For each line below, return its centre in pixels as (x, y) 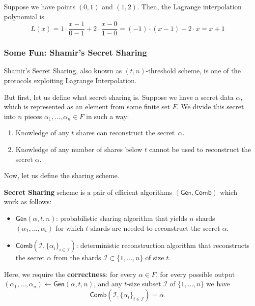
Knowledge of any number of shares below (79, 149)
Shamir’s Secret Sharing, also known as (63, 71)
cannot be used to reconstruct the (200, 149)
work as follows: (28, 201)
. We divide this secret (210, 107)
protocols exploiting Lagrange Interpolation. (70, 80)
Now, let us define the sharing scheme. (62, 175)
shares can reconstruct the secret (126, 133)
